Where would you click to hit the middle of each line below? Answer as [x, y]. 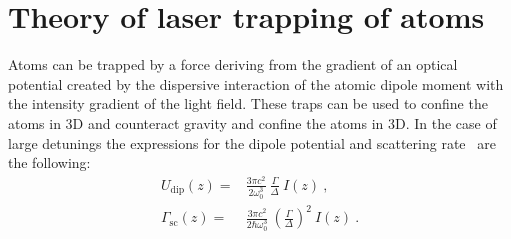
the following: [49, 162]
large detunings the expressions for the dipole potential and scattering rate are [252, 142]
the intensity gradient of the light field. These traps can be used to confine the [248, 103]
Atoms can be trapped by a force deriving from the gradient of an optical [233, 64]
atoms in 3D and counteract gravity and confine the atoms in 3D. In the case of [252, 122]
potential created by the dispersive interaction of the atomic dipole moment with [256, 83]
